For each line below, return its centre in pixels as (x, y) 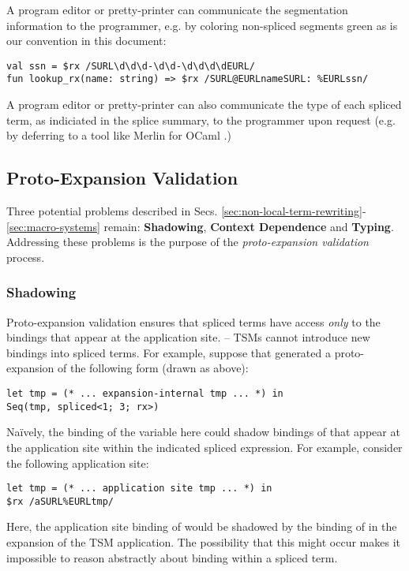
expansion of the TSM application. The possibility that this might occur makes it (203, 542)
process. (26, 257)
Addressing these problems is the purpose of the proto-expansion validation (188, 242)
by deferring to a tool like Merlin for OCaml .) (119, 135)
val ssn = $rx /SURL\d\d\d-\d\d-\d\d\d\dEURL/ (131, 66)
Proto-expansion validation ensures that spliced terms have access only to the (193, 321)
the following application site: (78, 463)
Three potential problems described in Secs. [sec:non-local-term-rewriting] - (186, 211)
